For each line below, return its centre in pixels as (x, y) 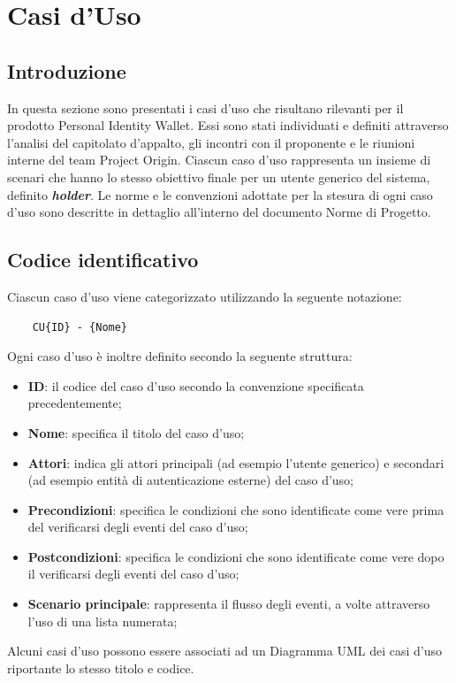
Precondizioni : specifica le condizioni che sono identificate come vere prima (236, 509)
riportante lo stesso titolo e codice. (101, 668)
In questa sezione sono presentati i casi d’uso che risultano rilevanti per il (205, 107)
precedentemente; (75, 403)
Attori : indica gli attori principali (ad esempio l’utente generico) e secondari (236, 462)
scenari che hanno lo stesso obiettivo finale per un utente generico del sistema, (219, 177)
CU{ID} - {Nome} (80, 327)
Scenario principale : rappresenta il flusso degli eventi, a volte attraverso (229, 604)
